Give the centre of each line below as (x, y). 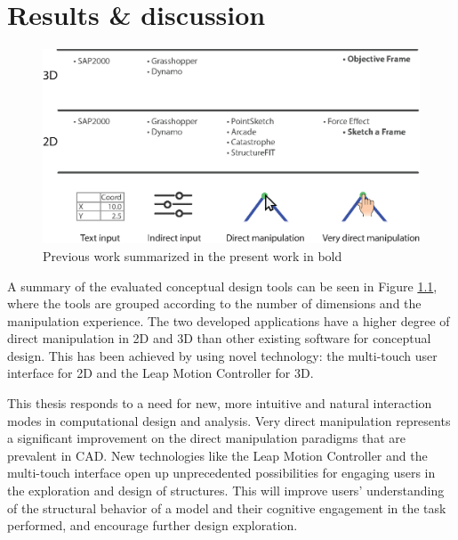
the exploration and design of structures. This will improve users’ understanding (226, 491)
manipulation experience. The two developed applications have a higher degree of (229, 320)
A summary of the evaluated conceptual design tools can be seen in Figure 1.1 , (222, 286)
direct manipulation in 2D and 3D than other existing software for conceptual (219, 338)
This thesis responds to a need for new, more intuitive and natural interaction (220, 403)
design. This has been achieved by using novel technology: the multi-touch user (222, 355)
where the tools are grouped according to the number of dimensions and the (214, 303)
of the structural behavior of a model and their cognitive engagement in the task (227, 507)
